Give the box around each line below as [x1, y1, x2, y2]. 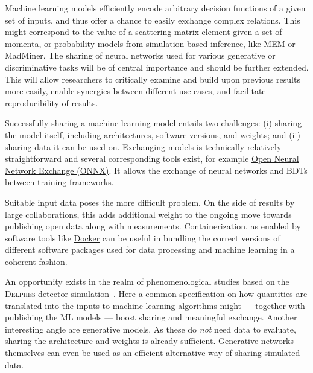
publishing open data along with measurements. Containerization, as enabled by [5, 220, 301, 232]
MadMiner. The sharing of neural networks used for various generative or [5, 49, 276, 62]
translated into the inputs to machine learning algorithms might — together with [5, 299, 305, 311]
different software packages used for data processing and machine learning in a [5, 243, 295, 256]
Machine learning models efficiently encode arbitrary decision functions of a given [5, 2, 306, 14]
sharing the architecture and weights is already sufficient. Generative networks [5, 334, 294, 347]
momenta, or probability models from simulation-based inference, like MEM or [5, 37, 296, 49]
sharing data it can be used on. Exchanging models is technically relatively [5, 140, 282, 153]
